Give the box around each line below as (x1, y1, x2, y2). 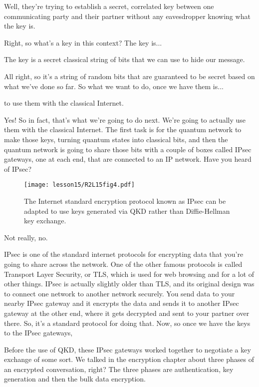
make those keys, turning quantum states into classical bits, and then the (4, 134, 228, 144)
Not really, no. (4, 232, 48, 242)
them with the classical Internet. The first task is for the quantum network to (4, 124, 242, 135)
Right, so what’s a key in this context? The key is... (4, 37, 162, 48)
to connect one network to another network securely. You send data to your (4, 288, 235, 298)
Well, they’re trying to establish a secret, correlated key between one (4, 1, 214, 11)
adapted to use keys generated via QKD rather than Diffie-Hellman (24, 205, 230, 216)
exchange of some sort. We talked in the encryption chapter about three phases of (4, 354, 254, 364)
